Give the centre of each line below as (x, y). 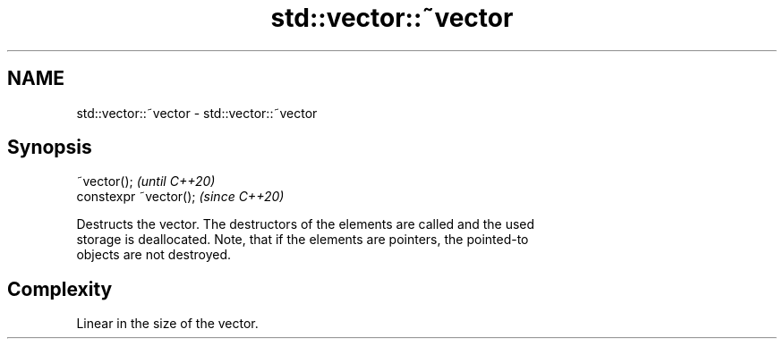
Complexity (60, 289)
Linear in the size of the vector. (167, 324)
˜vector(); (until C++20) (146, 181)
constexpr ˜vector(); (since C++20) (180, 197)
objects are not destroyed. (154, 255)
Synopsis (50, 148)
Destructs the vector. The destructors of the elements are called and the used (306, 224)
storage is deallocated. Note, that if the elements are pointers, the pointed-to (303, 240)
